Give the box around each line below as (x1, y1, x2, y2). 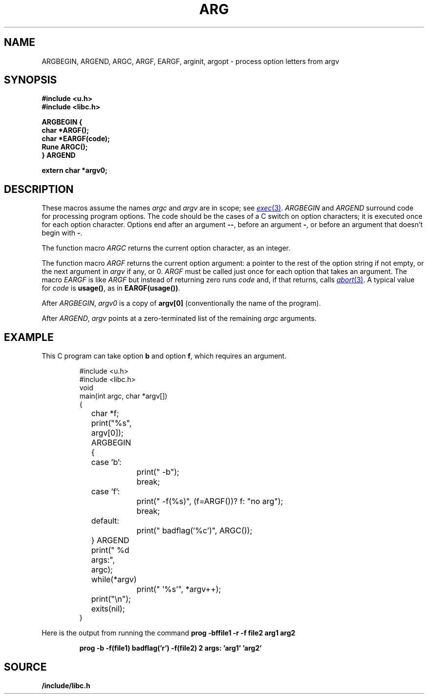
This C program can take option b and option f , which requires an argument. (42, 352, 287, 360)
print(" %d (91, 545, 129, 555)
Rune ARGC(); (42, 143, 88, 151)
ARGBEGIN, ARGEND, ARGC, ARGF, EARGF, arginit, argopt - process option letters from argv (42, 57, 340, 65)
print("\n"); (91, 594, 131, 604)
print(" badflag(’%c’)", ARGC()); (136, 526, 253, 536)
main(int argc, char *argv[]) (79, 392, 168, 401)
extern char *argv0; (42, 166, 107, 175)
